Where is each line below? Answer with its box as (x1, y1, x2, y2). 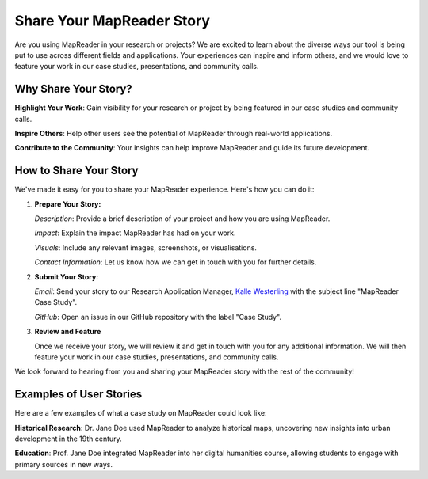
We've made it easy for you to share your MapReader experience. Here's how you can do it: (14, 184, 315, 194)
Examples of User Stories (14, 388, 143, 401)
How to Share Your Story (14, 164, 139, 177)
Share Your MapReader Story (14, 12, 210, 29)
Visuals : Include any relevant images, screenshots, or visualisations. (34, 242, 258, 253)
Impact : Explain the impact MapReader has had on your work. (34, 228, 236, 238)
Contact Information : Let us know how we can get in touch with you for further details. (34, 257, 317, 267)
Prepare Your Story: (34, 199, 101, 209)
